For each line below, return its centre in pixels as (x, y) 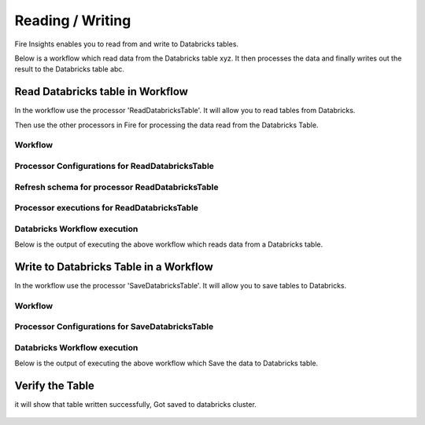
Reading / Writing (73, 20)
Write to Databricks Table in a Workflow (114, 267)
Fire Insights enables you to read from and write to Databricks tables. (127, 44)
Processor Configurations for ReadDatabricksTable (114, 166)
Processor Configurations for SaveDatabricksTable (114, 327)
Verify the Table (54, 386)
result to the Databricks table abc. (70, 69)
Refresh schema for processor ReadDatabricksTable (117, 187)
